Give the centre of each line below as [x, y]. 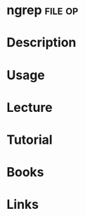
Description [41, 43]
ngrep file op [42, 10]
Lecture [30, 107]
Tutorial [30, 140]
